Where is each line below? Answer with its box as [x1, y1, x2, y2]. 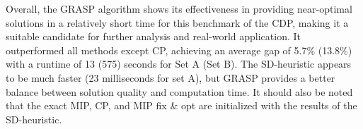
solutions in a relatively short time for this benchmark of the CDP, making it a [6, 15, 349, 30]
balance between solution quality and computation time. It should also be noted [6, 84, 353, 99]
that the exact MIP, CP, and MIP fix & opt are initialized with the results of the [6, 98, 357, 113]
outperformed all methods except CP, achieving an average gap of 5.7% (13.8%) [6, 42, 352, 57]
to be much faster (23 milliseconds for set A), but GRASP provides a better [6, 70, 335, 85]
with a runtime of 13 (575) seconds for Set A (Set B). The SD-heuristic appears [6, 56, 352, 71]
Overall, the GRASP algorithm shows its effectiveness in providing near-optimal [6, 1, 352, 16]
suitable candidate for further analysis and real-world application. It [6, 29, 301, 44]
